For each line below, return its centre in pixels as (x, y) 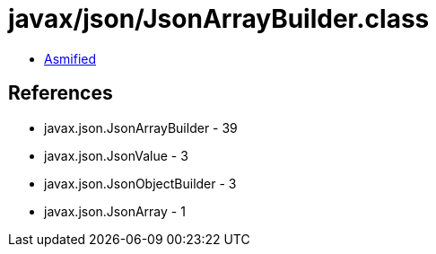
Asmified (70, 58)
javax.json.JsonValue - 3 (116, 155)
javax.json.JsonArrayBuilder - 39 (141, 127)
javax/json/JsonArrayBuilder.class (219, 19)
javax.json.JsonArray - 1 (115, 211)
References (61, 93)
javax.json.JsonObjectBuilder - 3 (140, 183)
